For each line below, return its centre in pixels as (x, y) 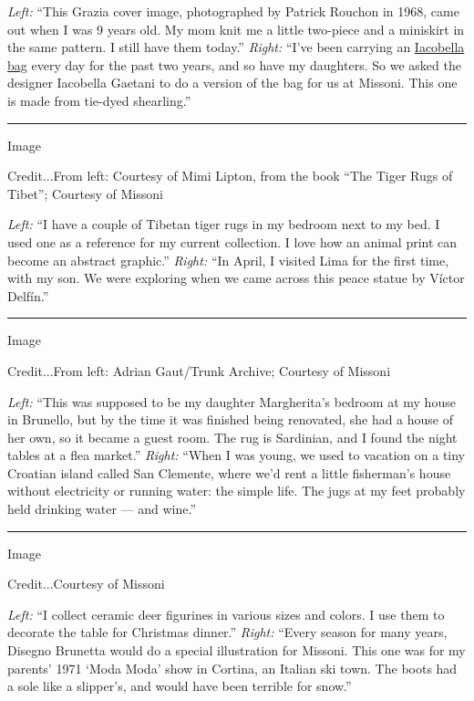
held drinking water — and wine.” (102, 509)
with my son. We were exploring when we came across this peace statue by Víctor (236, 278)
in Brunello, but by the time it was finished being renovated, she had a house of (231, 419)
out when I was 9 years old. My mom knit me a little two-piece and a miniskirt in (236, 29)
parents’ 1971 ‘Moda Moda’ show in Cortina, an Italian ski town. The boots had (232, 668)
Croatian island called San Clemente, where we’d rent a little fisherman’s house (229, 472)
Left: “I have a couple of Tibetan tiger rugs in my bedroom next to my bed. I (224, 224)
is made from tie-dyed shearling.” (99, 100)
